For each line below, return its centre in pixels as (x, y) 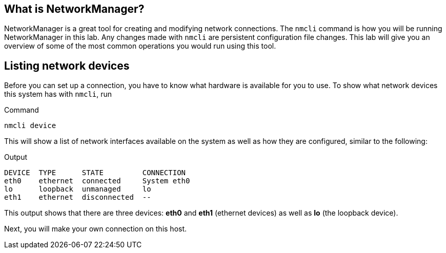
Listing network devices (67, 66)
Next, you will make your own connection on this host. (96, 229)
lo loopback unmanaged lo (78, 189)
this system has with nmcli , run (58, 94)
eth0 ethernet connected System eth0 (97, 181)
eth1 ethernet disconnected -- (78, 197)
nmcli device (30, 126)
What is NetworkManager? (74, 9)
